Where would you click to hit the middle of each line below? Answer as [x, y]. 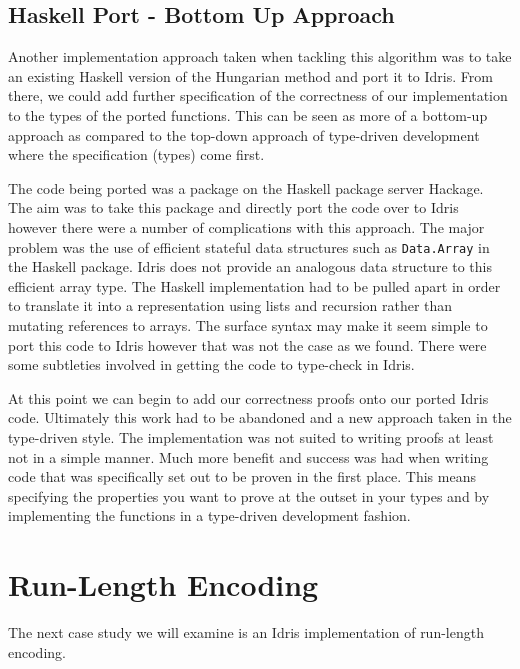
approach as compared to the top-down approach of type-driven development [244, 134]
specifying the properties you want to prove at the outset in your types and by [249, 495]
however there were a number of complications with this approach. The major [246, 226]
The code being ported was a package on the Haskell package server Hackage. [246, 187]
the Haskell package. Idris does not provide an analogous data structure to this [250, 266]
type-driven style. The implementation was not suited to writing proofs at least [251, 436]
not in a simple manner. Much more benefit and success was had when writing [248, 456]
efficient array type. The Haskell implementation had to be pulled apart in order [254, 285]
